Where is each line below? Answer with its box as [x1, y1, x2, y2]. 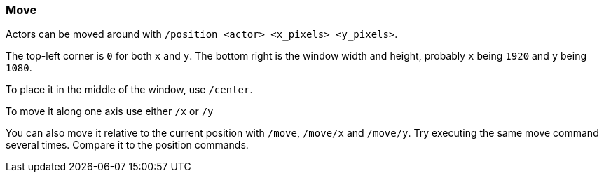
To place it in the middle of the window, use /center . [6, 83, 253, 96]
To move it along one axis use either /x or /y [6, 105, 214, 118]
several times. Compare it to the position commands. [6, 139, 249, 151]
